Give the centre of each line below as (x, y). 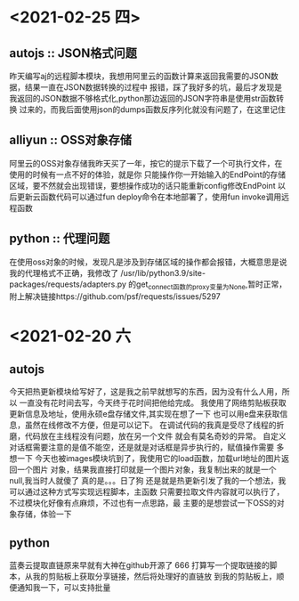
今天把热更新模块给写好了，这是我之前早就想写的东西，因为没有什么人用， (145, 392)
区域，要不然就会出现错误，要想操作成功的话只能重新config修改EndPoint (142, 185)
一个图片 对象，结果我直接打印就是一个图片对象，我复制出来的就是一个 (146, 470)
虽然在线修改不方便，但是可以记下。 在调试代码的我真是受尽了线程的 (150, 425)
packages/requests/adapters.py (68, 284)
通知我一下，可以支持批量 (64, 588)
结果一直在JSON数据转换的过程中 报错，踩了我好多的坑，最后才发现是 (154, 87)
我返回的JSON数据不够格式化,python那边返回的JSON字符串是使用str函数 (143, 98)
